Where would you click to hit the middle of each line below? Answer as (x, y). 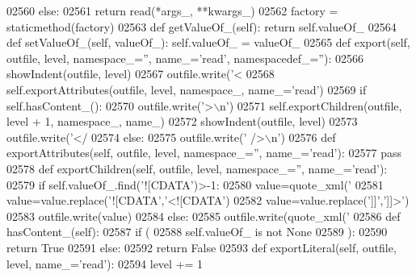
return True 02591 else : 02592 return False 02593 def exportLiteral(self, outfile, (202, 247)
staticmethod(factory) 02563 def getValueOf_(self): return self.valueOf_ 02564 (202, 26)
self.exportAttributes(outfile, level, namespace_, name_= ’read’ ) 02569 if (187, 89)
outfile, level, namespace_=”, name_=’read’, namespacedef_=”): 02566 (185, 58)
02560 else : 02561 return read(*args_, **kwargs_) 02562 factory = (172, 10)
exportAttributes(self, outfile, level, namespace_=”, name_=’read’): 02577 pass (204, 153)
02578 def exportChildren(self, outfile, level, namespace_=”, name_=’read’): (197, 168)
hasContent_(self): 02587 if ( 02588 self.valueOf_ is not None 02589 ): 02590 (197, 232)
